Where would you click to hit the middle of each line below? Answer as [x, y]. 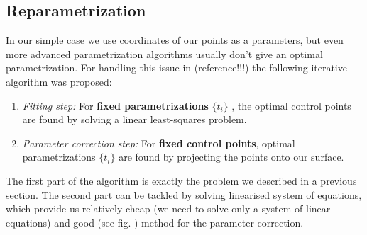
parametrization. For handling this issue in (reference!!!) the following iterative [176, 68]
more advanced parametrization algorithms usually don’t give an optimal [164, 53]
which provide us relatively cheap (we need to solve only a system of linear [168, 208]
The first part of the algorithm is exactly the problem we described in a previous [181, 180]
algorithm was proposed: [59, 81]
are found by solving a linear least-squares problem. [135, 119]
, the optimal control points [291, 105]
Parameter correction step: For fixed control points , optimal [159, 143]
